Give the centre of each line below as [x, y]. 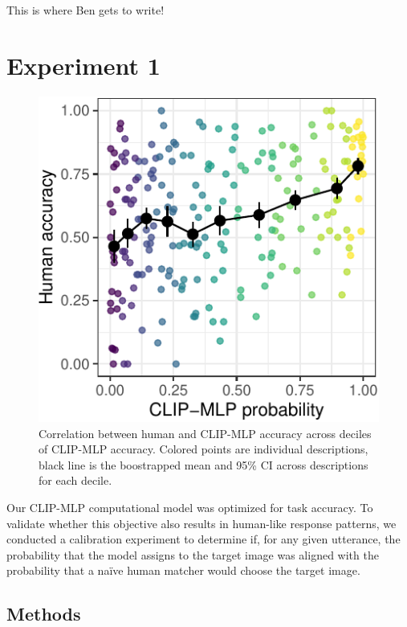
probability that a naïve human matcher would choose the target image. [183, 570]
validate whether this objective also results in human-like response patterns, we [201, 523]
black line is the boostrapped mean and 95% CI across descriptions [203, 464]
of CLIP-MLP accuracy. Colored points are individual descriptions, [203, 449]
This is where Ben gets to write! [85, 10]
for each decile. [75, 480]
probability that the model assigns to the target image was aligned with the [193, 554]
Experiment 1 [83, 65]
